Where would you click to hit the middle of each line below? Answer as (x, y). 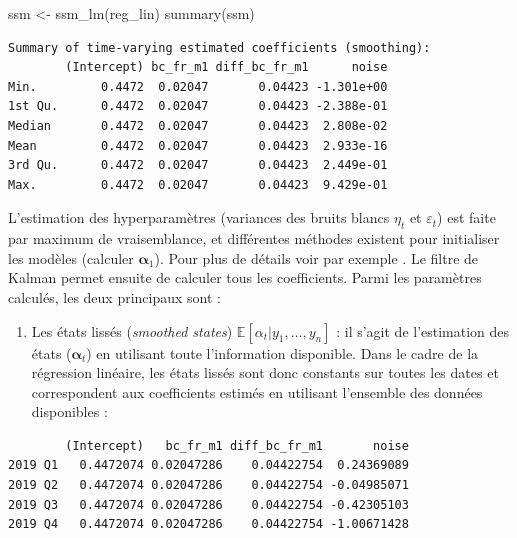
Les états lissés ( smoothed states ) (132, 330)
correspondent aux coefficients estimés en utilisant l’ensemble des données (257, 391)
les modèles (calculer (71, 257)
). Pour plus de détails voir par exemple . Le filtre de (316, 257)
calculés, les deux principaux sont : (114, 296)
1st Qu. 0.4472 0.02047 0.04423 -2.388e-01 (198, 106)
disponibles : (69, 411)
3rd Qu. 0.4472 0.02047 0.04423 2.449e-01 (198, 165)
